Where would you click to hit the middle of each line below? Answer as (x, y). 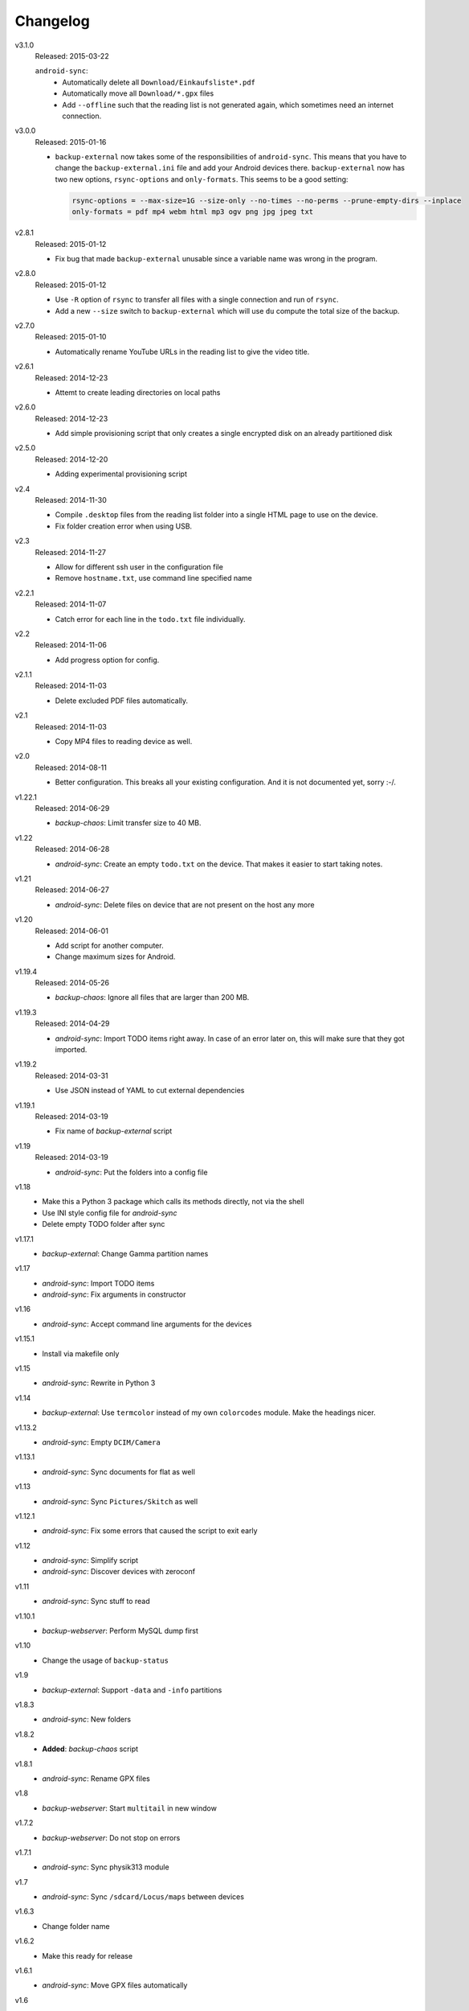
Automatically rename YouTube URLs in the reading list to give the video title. (182, 352)
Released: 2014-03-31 (71, 1075)
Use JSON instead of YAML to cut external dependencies (150, 1091)
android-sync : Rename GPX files (96, 1779)
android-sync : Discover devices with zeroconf (119, 1572)
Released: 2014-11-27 (70, 552)
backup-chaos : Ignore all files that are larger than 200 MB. (152, 997)
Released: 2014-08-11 (71, 767)
